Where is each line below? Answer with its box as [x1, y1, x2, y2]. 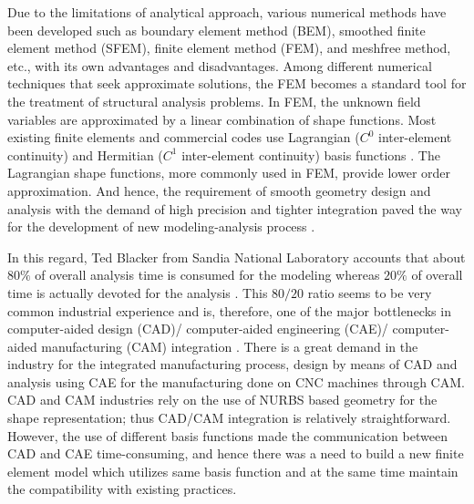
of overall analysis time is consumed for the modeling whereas [35, 265, 380, 284]
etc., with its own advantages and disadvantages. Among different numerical [7, 56, 432, 75]
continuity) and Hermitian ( [7, 145, 163, 164]
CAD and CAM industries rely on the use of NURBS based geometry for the [7, 390, 438, 409]
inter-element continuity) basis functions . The [181, 145, 440, 164]
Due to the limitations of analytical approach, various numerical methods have [7, 3, 447, 21]
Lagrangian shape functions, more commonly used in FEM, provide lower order [7, 163, 451, 182]
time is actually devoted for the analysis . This [7, 283, 268, 302]
